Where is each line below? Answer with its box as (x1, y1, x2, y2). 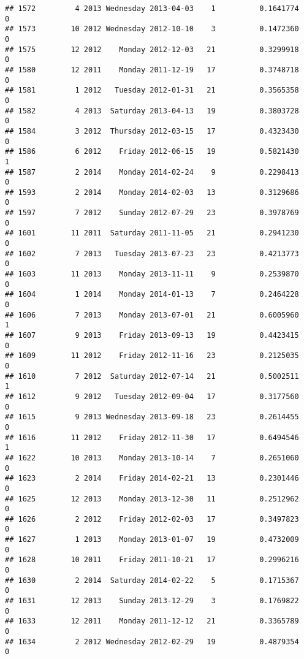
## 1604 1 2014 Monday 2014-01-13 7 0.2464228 (5, 290, 299, 299)
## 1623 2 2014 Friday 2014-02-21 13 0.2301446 (5, 474, 299, 483)
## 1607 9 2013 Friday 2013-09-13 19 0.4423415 (5, 331, 299, 340)
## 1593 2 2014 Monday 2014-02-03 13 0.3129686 (5, 188, 299, 197)
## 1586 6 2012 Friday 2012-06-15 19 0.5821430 (5, 147, 299, 156)
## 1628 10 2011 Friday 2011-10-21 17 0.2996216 (5, 555, 299, 565)
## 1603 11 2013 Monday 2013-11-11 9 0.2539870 (5, 270, 299, 279)
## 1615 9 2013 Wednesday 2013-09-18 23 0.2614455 (5, 413, 299, 422)
